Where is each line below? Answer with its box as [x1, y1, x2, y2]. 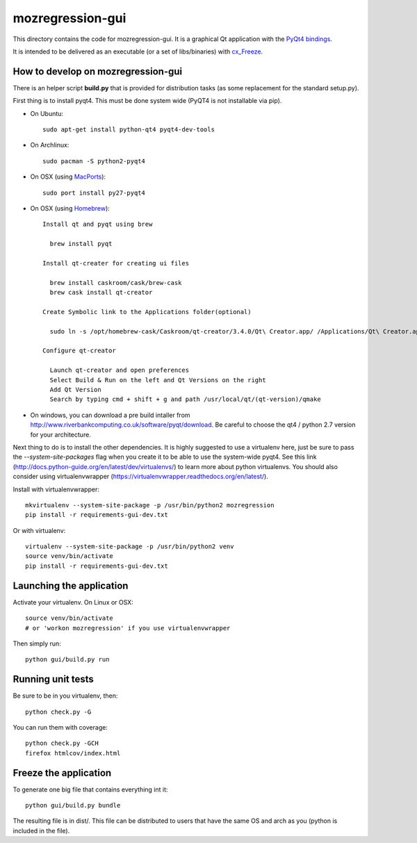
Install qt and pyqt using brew [42, 220, 153, 229]
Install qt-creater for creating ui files [42, 259, 190, 267]
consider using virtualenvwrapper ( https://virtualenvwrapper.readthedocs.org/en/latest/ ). [13, 473, 269, 481]
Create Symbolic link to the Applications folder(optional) [42, 308, 252, 316]
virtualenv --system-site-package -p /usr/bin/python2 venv [25, 543, 234, 550]
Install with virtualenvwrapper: [13, 485, 100, 493]
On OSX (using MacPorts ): [30, 172, 106, 181]
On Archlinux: [30, 141, 69, 149]
